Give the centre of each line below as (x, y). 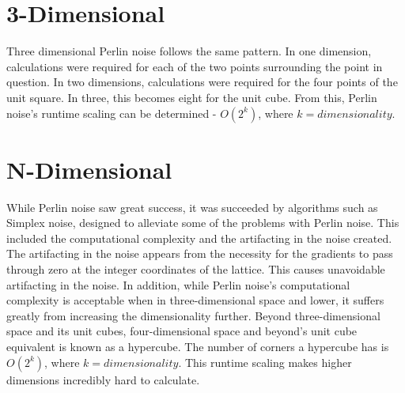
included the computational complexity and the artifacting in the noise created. (199, 238)
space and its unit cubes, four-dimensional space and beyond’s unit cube (182, 331)
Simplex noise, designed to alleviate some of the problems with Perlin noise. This (203, 223)
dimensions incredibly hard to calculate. (103, 379)
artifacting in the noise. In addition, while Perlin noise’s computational (178, 284)
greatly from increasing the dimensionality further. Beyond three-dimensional (193, 315)
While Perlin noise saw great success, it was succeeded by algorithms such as (192, 207)
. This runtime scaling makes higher (265, 362)
